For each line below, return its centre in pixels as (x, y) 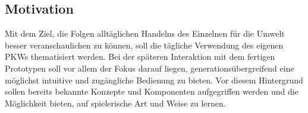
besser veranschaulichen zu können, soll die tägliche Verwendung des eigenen (144, 45)
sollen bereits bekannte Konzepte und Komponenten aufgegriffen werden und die (152, 91)
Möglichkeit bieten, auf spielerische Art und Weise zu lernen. (115, 103)
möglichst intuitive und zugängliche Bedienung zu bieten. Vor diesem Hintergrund (154, 80)
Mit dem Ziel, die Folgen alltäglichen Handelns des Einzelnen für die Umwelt (145, 33)
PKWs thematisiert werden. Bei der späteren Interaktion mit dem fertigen (140, 56)
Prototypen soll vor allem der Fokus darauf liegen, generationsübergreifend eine (150, 68)
